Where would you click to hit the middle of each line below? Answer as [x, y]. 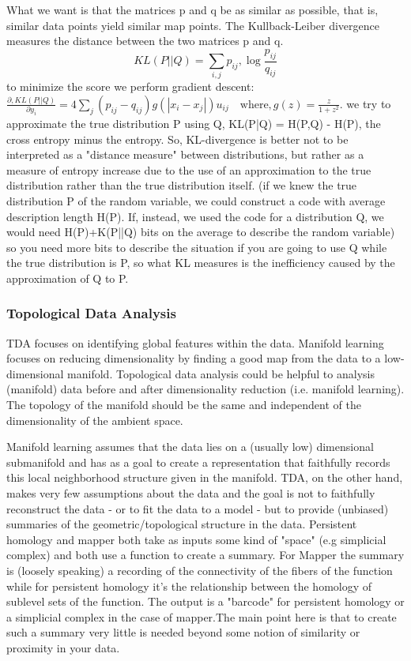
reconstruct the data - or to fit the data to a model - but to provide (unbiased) [198, 508]
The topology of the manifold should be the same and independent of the [184, 405]
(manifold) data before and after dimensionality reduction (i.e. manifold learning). [205, 389]
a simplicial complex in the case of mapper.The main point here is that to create [202, 616]
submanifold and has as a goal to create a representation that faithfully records [198, 462]
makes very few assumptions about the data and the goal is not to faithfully [191, 493]
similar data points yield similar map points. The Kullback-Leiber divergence [193, 25]
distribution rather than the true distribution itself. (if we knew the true [182, 185]
